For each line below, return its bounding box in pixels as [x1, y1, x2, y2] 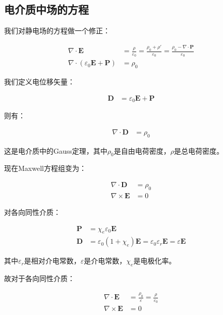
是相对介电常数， [24, 255, 81, 266]
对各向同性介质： [4, 206, 61, 217]
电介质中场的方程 [4, 2, 89, 17]
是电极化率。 [133, 255, 176, 266]
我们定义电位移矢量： [4, 76, 75, 87]
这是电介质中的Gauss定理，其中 [4, 145, 107, 156]
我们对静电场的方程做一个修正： [4, 25, 110, 36]
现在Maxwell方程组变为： [4, 163, 86, 173]
